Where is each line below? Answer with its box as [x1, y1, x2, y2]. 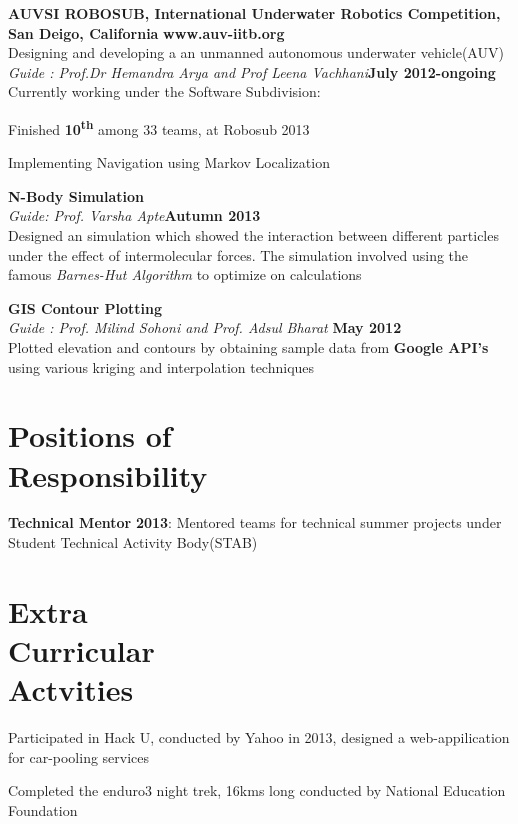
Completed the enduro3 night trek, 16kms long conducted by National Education [8, 780, 506, 801]
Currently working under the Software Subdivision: [8, 81, 321, 102]
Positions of [8, 415, 172, 456]
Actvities [8, 669, 134, 710]
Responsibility [8, 454, 208, 495]
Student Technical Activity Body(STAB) [8, 532, 258, 553]
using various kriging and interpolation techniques [8, 356, 315, 377]
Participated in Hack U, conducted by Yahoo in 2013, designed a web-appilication [8, 727, 510, 748]
